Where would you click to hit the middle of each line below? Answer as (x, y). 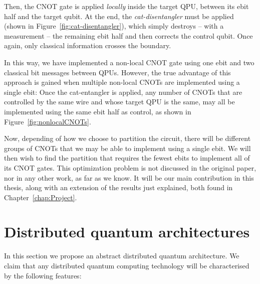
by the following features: (43, 275)
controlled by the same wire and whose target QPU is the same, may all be (119, 102)
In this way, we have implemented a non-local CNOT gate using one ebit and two (129, 62)
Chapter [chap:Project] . (41, 197)
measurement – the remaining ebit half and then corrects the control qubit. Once (128, 35)
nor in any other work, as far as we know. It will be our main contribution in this (129, 177)
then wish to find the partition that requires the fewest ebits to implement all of (127, 158)
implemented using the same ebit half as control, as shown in (98, 111)
